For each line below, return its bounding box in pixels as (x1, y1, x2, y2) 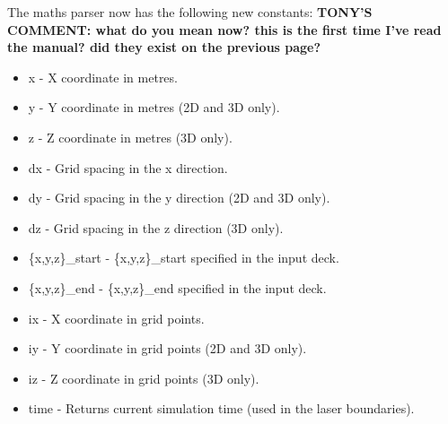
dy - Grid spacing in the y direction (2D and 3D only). (28, 188, 330, 207)
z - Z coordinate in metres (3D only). (28, 127, 233, 146)
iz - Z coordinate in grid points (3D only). (28, 368, 259, 387)
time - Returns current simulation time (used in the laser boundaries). (28, 399, 415, 418)
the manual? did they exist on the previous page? (7, 38, 321, 56)
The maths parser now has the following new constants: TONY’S (7, 3, 373, 21)
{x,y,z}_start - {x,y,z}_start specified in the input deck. (28, 248, 339, 267)
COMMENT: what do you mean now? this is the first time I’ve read (7, 20, 442, 39)
